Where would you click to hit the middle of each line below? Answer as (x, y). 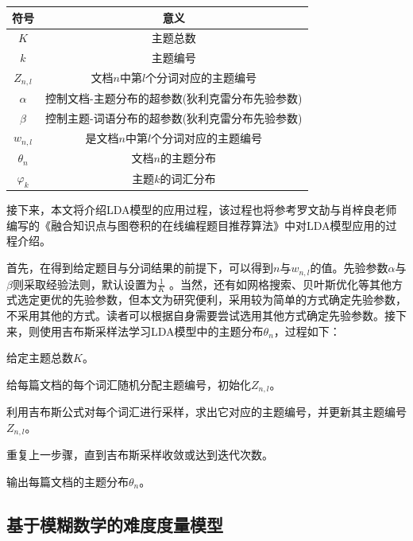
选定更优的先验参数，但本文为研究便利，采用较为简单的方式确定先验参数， (212, 300)
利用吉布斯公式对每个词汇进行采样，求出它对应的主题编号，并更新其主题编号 (206, 412)
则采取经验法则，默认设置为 (85, 284)
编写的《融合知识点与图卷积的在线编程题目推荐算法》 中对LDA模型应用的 (196, 225)
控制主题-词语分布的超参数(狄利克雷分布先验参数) (174, 117)
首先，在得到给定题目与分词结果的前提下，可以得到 (140, 268)
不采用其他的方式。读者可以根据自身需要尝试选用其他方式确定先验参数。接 (201, 315)
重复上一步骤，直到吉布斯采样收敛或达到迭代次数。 (140, 455)
